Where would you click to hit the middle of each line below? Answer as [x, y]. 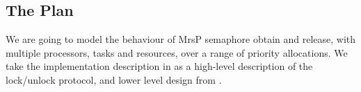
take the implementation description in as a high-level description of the [159, 66]
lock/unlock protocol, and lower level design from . [114, 79]
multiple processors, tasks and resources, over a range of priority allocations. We [177, 52]
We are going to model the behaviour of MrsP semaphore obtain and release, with [181, 39]
